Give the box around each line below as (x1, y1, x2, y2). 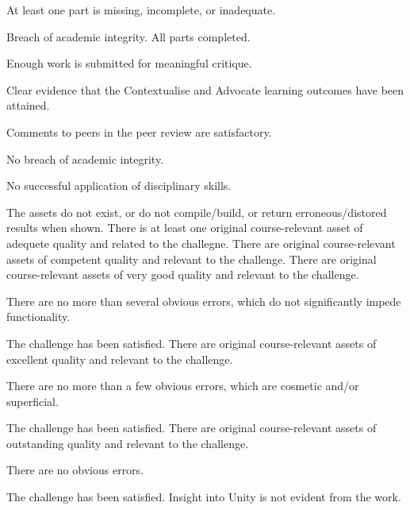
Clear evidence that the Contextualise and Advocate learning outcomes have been (6, 81, 404, 98)
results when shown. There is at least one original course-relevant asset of (6, 219, 363, 236)
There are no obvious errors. (6, 462, 144, 478)
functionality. (6, 308, 71, 325)
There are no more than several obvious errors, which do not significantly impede (6, 292, 401, 309)
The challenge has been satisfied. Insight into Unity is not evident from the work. (6, 489, 401, 505)
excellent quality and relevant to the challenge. (6, 350, 233, 367)
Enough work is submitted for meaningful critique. (6, 55, 252, 71)
